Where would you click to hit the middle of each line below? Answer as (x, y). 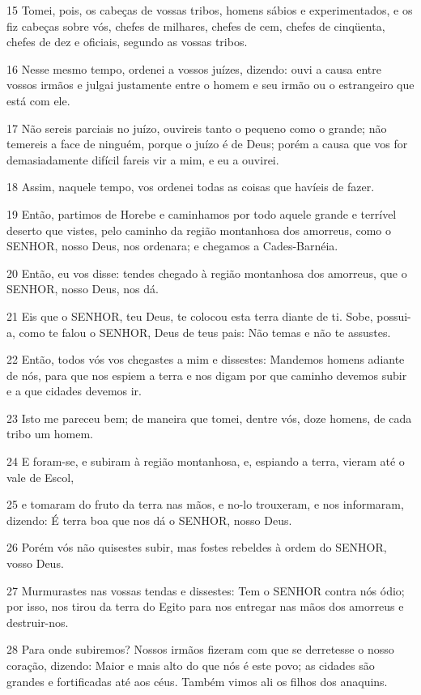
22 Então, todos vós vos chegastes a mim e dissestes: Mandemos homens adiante (206, 359)
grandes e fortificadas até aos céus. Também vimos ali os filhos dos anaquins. (197, 681)
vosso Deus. (35, 563)
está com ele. (38, 100)
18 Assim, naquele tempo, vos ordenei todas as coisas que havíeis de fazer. (191, 187)
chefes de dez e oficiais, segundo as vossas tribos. (127, 42)
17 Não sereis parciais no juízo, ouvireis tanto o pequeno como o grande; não (197, 128)
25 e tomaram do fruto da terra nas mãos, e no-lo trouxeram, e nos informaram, (205, 504)
